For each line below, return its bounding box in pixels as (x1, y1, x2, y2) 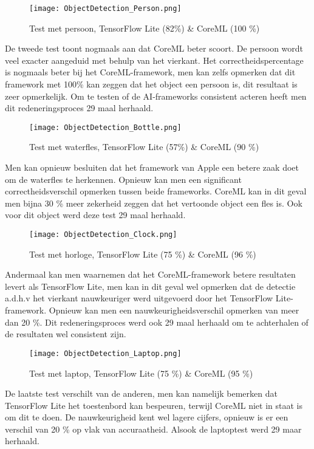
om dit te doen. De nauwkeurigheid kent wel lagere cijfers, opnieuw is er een (5, 411, 288, 423)
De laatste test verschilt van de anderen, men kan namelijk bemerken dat (5, 387, 278, 400)
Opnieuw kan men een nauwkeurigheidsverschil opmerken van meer (49, 304, 299, 317)
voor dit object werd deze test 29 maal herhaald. (5, 208, 186, 221)
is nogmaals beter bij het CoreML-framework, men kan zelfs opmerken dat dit (5, 66, 296, 78)
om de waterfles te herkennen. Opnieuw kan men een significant (5, 173, 242, 185)
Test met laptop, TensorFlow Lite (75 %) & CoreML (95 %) (29, 366, 253, 379)
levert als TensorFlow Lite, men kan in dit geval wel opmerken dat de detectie (5, 279, 296, 292)
